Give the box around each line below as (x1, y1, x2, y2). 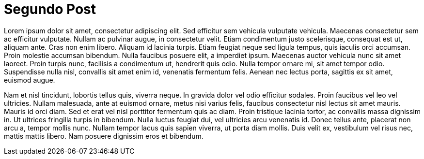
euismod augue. (4, 75, 55, 84)
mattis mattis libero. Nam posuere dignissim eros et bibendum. (4, 131, 204, 140)
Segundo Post (4, 1, 96, 17)
